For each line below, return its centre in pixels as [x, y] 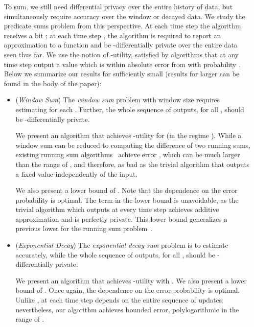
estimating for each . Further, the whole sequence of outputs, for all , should [130, 109]
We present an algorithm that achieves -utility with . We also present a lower [131, 280]
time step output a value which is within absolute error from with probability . [122, 64]
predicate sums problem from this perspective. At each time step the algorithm [123, 26]
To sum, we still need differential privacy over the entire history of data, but [118, 6]
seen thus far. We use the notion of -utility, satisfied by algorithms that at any [121, 54]
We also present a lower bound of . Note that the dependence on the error [127, 190]
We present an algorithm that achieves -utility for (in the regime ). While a [128, 135]
